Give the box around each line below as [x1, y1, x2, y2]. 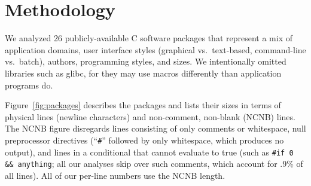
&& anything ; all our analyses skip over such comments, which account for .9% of [5, 157, 303, 170]
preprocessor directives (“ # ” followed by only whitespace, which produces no [5, 133, 284, 146]
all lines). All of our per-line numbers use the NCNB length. [5, 169, 225, 181]
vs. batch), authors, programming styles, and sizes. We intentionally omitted [5, 55, 286, 68]
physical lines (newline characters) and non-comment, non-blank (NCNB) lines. [5, 110, 295, 123]
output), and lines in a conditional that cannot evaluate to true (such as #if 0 [5, 145, 294, 158]
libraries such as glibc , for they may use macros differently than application [5, 66, 282, 79]
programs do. [5, 78, 53, 91]
